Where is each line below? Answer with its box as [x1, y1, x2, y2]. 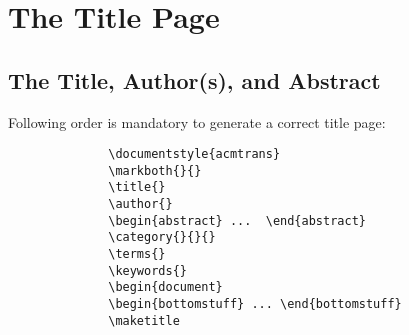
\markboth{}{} [108, 163, 202, 178]
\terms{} [108, 247, 166, 262]
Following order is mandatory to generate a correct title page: [8, 111, 386, 132]
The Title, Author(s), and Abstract [8, 64, 381, 95]
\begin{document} [108, 280, 223, 295]
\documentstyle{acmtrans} [108, 147, 281, 162]
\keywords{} [108, 263, 187, 278]
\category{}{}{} [108, 230, 216, 245]
